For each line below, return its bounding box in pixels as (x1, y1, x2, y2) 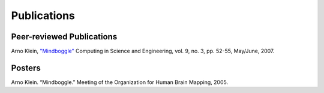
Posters (11, 63, 41, 73)
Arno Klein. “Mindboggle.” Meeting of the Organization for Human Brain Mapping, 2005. (11, 78, 228, 86)
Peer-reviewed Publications (11, 32, 118, 42)
